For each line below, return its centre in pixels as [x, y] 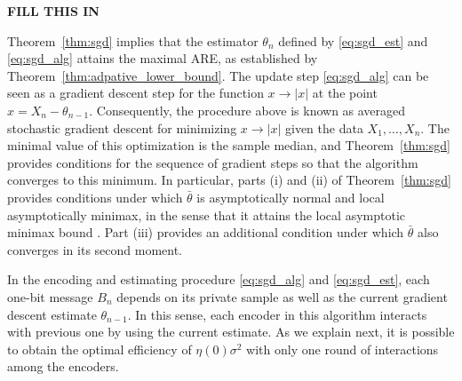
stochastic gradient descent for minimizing [122, 127]
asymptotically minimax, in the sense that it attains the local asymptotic [206, 214]
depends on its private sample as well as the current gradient [282, 296]
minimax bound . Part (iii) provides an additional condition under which [206, 232]
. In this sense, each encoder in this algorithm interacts [277, 314]
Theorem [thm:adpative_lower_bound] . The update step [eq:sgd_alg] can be [218, 75]
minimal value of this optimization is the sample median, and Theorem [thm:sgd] [229, 145]
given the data [324, 127]
